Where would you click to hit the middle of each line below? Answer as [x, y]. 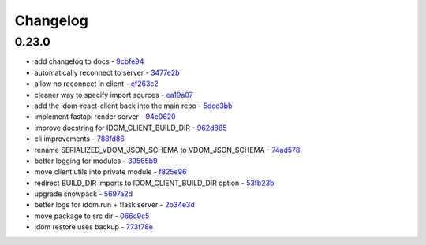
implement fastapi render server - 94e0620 [105, 117]
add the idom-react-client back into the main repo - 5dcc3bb [133, 106]
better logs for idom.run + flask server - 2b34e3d [114, 205]
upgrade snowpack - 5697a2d [84, 194]
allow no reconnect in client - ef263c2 [97, 84]
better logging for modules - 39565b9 [96, 161]
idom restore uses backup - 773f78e [93, 227]
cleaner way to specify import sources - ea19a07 [114, 95]
